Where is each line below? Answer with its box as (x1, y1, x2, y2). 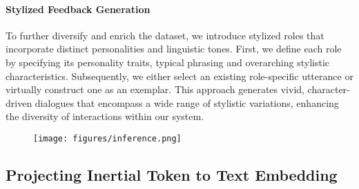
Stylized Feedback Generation (6, 1, 151, 16)
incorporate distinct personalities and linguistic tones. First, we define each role (6, 41, 342, 56)
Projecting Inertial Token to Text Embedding (6, 164, 338, 185)
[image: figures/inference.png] (33, 133, 182, 143)
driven (6, 95, 32, 110)
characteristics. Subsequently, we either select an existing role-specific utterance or (6, 68, 353, 83)
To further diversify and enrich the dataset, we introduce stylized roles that (6, 28, 324, 42)
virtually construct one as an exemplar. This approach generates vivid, (6, 82, 304, 97)
